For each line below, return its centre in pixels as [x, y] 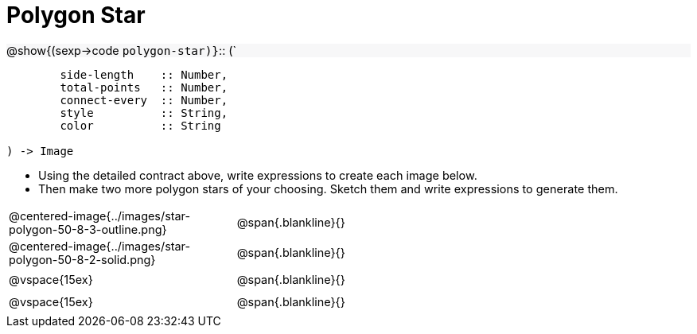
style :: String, [144, 113]
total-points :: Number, [144, 87]
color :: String [140, 125]
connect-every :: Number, [144, 100]
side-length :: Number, [144, 74]
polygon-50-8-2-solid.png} [82, 259]
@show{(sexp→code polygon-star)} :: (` [122, 50]
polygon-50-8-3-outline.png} [88, 229]
